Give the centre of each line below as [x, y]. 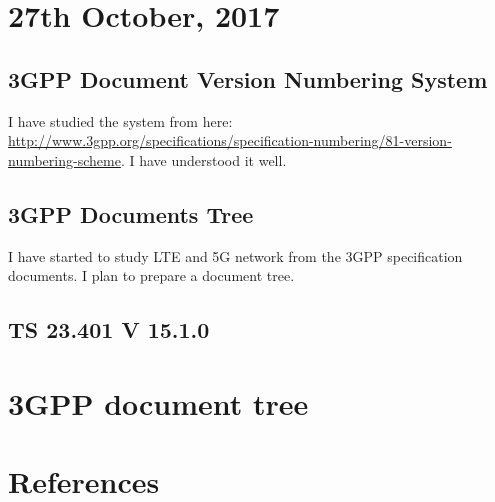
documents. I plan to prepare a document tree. [151, 275]
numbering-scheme [64, 159]
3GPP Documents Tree [131, 213]
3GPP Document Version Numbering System [248, 78]
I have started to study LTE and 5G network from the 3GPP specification [235, 255]
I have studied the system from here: [120, 120]
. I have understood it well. [203, 159]
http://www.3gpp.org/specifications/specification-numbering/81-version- [230, 140]
